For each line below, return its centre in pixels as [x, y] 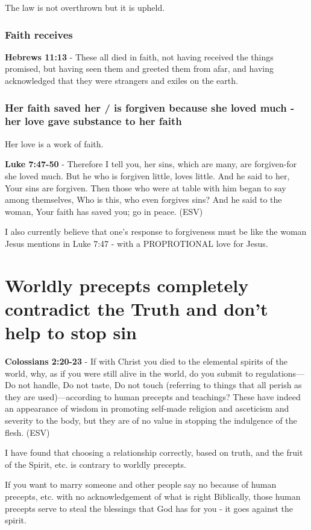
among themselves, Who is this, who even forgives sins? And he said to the [143, 200]
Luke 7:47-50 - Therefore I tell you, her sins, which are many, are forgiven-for [151, 164]
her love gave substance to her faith [93, 121]
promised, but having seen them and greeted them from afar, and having [139, 69]
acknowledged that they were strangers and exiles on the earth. [121, 80]
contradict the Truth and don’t [137, 308]
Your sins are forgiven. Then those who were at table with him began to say [146, 187]
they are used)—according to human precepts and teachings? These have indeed [153, 396]
